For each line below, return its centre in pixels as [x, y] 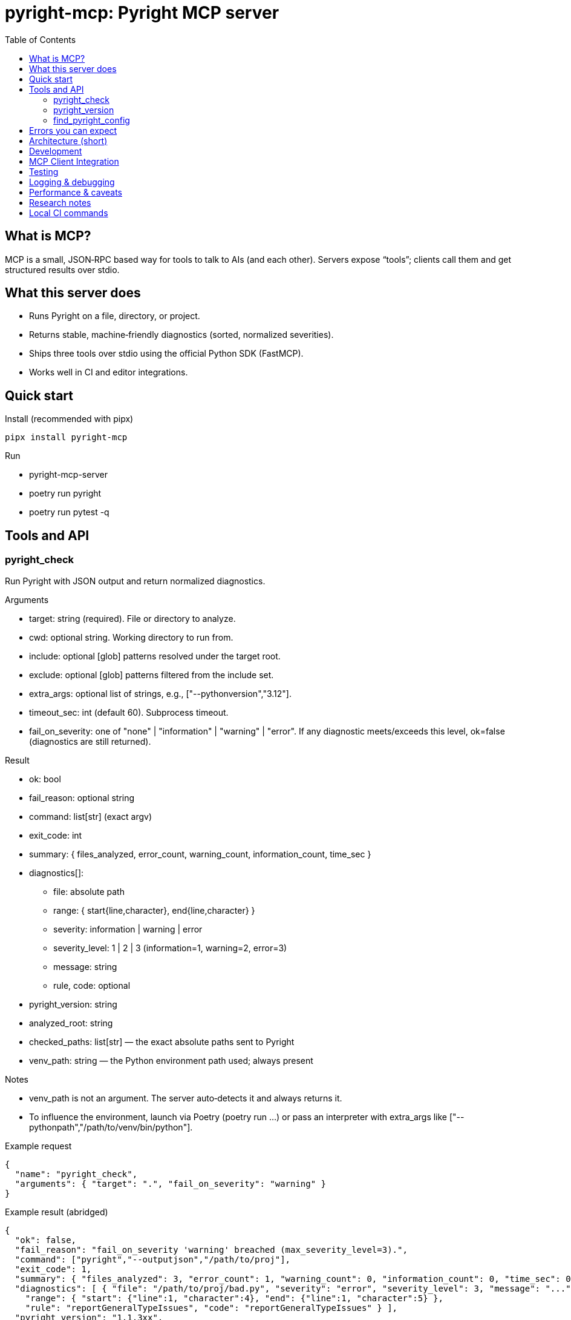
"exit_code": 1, [53, 1269]
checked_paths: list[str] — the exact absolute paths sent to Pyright [162, 1041]
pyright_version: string [73, 1004]
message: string [85, 966]
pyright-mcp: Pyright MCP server [142, 13]
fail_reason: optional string [82, 797]
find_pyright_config [92, 120]
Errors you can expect [73, 130]
